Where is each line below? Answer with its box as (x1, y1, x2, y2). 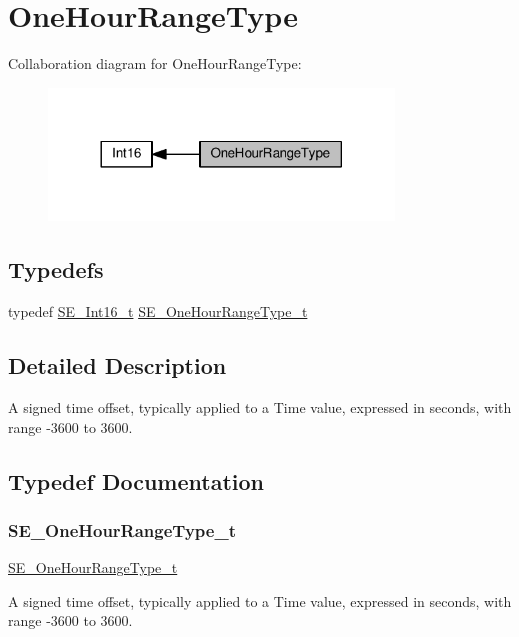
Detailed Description (8, 350, 227, 381)
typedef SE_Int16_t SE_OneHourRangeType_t (8, 301, 308, 322)
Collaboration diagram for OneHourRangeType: (8, 53, 302, 74)
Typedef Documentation (8, 465, 264, 496)
